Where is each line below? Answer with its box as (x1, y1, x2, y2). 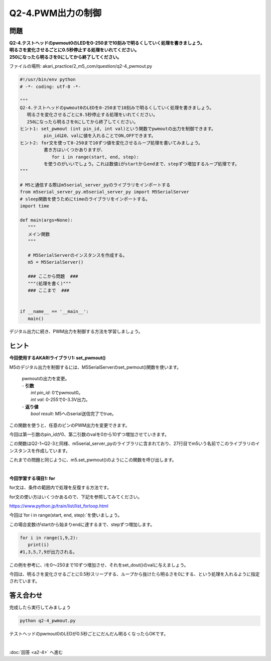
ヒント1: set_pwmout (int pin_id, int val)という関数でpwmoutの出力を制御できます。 (20, 126, 216, 132)
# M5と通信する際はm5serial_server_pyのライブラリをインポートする (20, 182, 171, 188)
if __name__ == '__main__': (20, 309, 89, 314)
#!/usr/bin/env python (20, 77, 76, 82)
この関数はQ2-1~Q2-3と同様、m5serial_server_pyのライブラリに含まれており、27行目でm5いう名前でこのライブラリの (9, 440, 256, 447)
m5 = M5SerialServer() (28, 259, 84, 265)
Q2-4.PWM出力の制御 (9, 8, 102, 19)
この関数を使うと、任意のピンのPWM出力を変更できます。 (9, 422, 130, 428)
